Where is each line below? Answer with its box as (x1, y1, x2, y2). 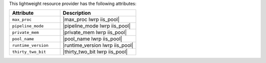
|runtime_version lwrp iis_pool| (63, 42, 133, 49)
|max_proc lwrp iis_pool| (63, 16, 120, 23)
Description (63, 10, 91, 17)
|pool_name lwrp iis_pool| (63, 35, 123, 42)
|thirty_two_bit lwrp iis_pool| (63, 48, 128, 55)
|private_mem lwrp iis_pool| (63, 29, 127, 36)
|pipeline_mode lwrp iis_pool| (63, 23, 131, 30)
